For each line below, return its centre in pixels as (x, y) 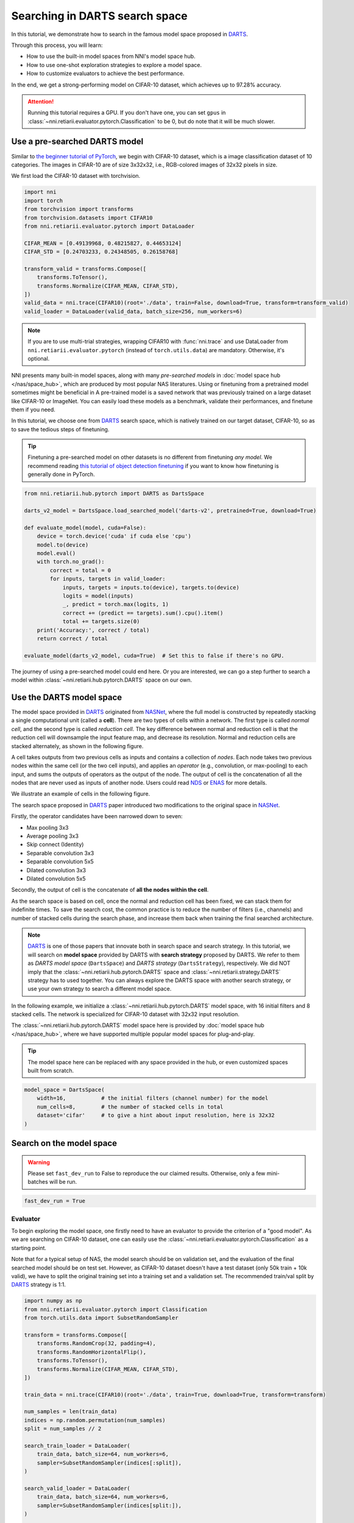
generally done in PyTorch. (61, 475)
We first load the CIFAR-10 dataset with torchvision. (76, 176)
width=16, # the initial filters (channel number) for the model (153, 1098)
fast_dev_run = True (55, 1201)
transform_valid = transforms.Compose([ (85, 269)
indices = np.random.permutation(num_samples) (95, 1420)
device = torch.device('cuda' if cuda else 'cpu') (114, 536)
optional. (39, 358)
